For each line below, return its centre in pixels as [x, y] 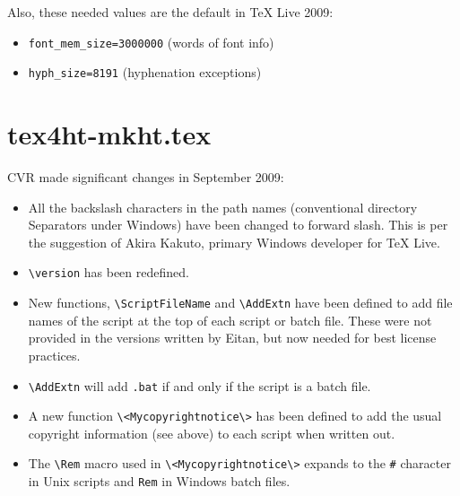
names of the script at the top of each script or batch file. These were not [230, 320]
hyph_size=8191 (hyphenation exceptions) [145, 72]
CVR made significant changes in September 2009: [146, 177]
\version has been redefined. [108, 272]
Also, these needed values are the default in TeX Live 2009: [170, 12]
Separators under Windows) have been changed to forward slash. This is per [238, 225]
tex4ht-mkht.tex [109, 134]
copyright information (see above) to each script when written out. [212, 433]
